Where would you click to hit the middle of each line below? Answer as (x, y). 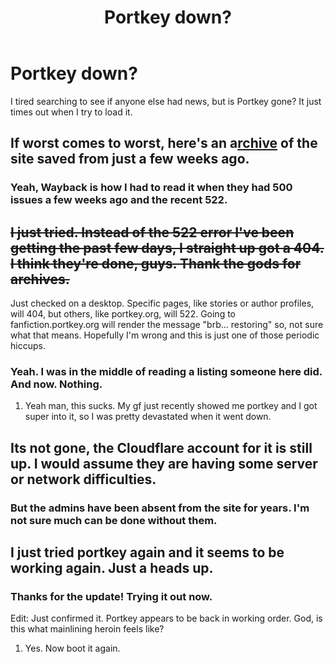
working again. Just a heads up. (112, 568)
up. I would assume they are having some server (164, 463)
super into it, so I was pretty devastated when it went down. (148, 417)
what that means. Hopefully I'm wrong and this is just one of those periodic (165, 335)
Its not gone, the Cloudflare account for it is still (161, 447)
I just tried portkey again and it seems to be (147, 552)
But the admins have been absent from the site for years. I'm (160, 508)
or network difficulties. (83, 479)
